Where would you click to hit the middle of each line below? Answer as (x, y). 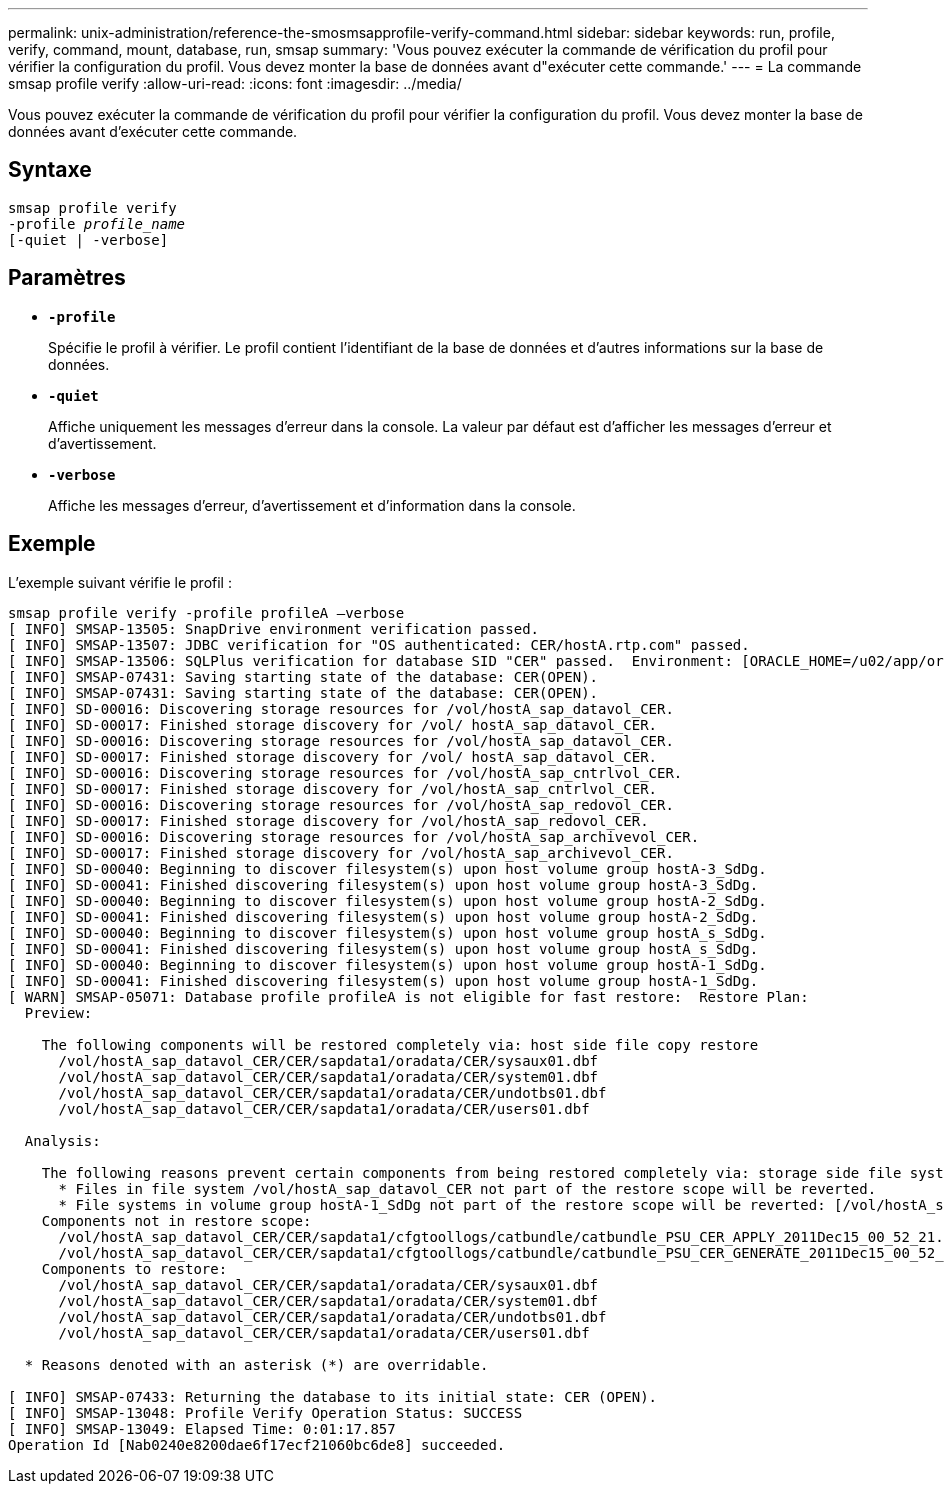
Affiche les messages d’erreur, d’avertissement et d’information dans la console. (312, 505)
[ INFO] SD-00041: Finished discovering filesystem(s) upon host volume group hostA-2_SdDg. (383, 916)
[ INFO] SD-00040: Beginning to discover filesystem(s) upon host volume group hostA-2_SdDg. (387, 900)
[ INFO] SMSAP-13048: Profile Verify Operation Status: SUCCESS (265, 1412)
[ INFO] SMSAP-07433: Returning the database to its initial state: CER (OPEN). (333, 1396)
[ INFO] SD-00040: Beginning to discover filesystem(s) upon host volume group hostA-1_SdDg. (387, 964)
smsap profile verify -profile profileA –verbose (206, 612)
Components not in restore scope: (176, 1220)
